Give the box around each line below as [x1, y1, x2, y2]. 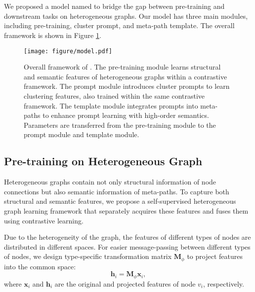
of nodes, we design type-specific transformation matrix [4, 251, 172, 261]
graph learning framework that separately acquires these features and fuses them [4, 205, 249, 216]
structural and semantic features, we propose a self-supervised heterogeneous [4, 196, 236, 206]
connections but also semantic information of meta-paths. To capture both [4, 186, 229, 196]
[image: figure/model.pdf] [24, 47, 112, 55]
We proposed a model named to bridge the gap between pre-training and [4, 1, 225, 11]
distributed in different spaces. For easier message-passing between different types [4, 241, 251, 252]
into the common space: [4, 261, 76, 271]
